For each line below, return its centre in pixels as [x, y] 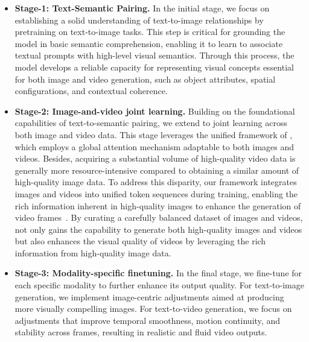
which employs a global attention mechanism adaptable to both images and [154, 146]
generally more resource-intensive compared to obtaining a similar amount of [157, 170]
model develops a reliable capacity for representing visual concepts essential [154, 67]
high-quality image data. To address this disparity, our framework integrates [156, 182]
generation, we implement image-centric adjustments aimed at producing [149, 296]
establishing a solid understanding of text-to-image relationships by [139, 20]
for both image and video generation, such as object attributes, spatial [145, 79]
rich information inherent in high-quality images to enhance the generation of [158, 205]
